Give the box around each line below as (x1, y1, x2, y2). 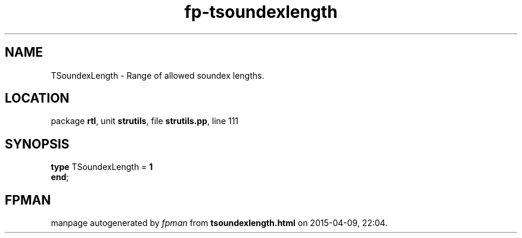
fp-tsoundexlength (184, 2, 338, 22)
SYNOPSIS (5, 136, 70, 152)
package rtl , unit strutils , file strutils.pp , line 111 (51, 116, 239, 126)
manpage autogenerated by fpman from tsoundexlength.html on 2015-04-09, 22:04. (51, 218, 388, 228)
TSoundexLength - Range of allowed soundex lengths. (51, 70, 265, 81)
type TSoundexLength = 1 (51, 162, 153, 172)
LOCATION (5, 91, 70, 106)
